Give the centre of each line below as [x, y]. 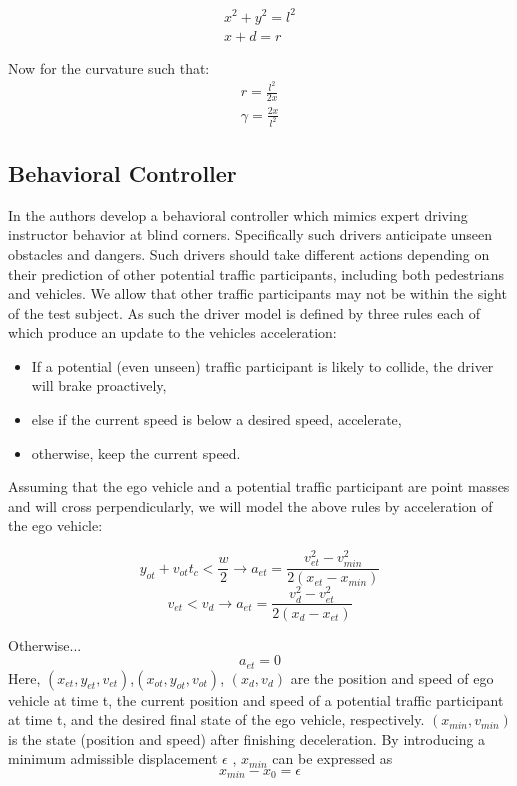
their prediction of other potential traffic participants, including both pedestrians [256, 273]
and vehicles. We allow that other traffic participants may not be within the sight [257, 293]
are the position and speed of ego [392, 677]
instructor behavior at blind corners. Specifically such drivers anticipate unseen [250, 234]
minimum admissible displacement [113, 758]
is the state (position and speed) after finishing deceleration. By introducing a [247, 738]
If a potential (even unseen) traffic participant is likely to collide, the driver [262, 365]
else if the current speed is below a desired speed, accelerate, [216, 419]
